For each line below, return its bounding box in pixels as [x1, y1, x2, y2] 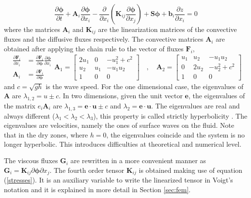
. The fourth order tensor [49, 165, 125, 175]
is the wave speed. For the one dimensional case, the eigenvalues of [46, 81, 244, 91]
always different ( [4, 110, 55, 121]
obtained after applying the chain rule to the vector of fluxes [4, 44, 184, 54]
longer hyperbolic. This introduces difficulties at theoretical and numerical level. [4, 139, 242, 149]
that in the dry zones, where [4, 129, 88, 139]
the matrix [4, 100, 35, 110]
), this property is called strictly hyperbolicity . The [93, 110, 248, 121]
